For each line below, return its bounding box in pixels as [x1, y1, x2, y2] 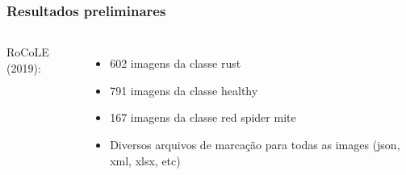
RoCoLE [6, 44, 49, 60]
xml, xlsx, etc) [110, 152, 181, 169]
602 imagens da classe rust [110, 55, 241, 72]
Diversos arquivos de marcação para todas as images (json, [110, 136, 400, 152]
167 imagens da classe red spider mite [110, 109, 296, 126]
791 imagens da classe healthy [110, 81, 258, 98]
